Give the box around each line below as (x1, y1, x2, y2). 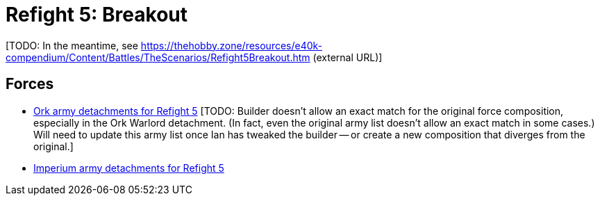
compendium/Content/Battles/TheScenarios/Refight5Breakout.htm (6, 51, 310, 63)
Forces (6, 75, 54, 93)
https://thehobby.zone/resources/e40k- (140, 39, 323, 51)
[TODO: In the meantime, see (6, 39, 138, 51)
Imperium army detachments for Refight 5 (33, 161, 224, 174)
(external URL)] (312, 51, 383, 63)
